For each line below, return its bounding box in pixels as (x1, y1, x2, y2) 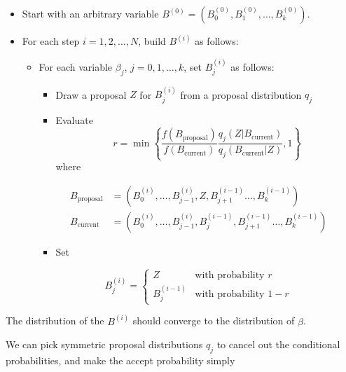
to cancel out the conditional (216, 337, 340, 352)
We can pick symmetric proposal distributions (6, 337, 203, 352)
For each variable (39, 59, 113, 74)
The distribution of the (6, 313, 104, 328)
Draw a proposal (55, 87, 127, 102)
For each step (22, 34, 80, 48)
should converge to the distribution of (132, 313, 295, 328)
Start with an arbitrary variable (22, 6, 159, 20)
